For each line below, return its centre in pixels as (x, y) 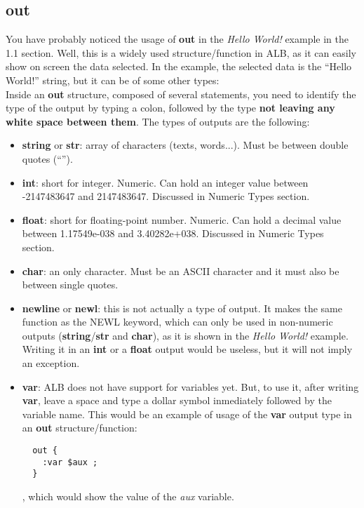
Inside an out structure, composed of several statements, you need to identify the (181, 94)
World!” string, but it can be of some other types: (113, 80)
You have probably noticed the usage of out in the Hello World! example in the (177, 39)
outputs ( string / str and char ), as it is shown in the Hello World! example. (185, 335)
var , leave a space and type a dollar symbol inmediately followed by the (177, 400)
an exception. (51, 363)
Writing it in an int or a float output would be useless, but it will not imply (187, 349)
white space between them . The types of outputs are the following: (158, 121)
